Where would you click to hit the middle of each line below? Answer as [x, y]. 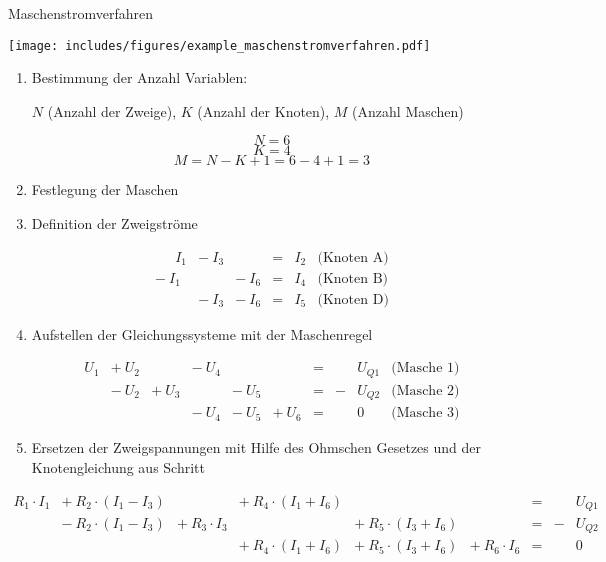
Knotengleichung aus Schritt [118, 466]
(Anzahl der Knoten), [263, 110]
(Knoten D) [353, 299]
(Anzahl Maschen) [408, 110]
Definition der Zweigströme [114, 223]
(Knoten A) [353, 257]
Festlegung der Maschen [105, 189]
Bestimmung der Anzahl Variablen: [139, 77]
